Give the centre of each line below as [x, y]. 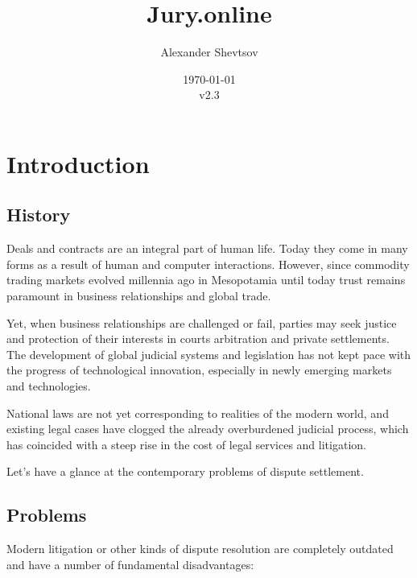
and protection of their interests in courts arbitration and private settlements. [198, 339]
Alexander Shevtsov [209, 52]
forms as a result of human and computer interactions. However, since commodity [208, 264]
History [39, 215]
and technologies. [49, 386]
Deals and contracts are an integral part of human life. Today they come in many [207, 248]
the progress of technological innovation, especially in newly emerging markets [199, 370]
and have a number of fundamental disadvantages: [130, 564]
